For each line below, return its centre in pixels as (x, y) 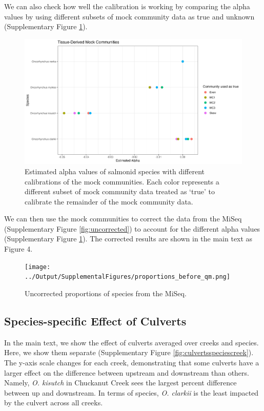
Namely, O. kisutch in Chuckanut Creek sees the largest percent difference (120, 383)
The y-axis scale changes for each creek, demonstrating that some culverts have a (132, 362)
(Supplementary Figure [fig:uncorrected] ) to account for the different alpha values (132, 228)
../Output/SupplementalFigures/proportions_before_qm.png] (127, 277)
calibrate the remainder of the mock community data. (109, 201)
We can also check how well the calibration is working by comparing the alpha (127, 6)
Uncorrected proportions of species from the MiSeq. (106, 293)
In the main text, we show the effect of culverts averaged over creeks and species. (131, 342)
